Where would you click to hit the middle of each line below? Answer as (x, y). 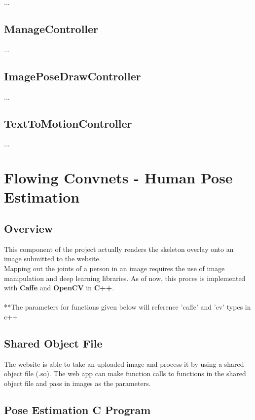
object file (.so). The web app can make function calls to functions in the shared (125, 373)
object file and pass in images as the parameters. (77, 383)
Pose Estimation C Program (77, 409)
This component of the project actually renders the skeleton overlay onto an (119, 249)
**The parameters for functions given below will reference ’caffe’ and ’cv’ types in (127, 307)
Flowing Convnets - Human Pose (118, 178)
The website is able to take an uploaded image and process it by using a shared (124, 364)
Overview (29, 228)
